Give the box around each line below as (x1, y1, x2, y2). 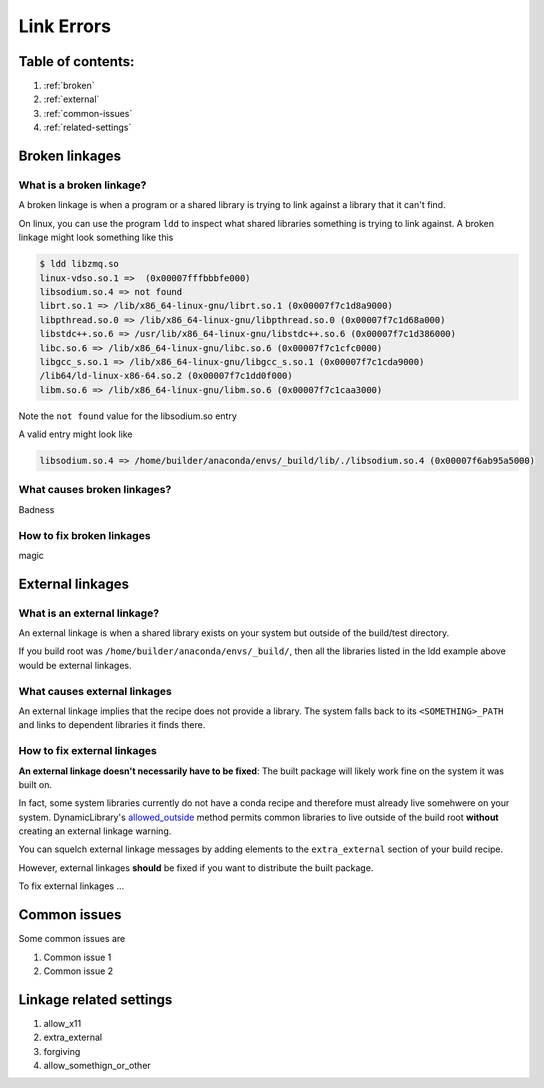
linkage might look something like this (18, 231, 174, 244)
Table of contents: (18, 53, 135, 70)
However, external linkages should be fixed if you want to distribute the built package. (18, 861, 374, 874)
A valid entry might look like (18, 428, 134, 440)
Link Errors (18, 15, 112, 37)
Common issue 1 (43, 951, 112, 963)
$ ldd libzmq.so (39, 258, 120, 270)
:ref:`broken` (43, 80, 95, 92)
